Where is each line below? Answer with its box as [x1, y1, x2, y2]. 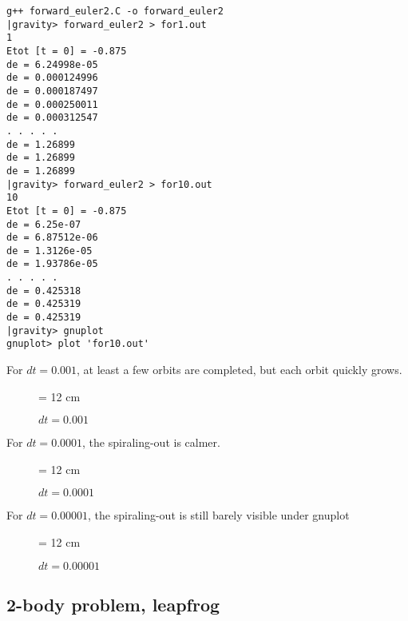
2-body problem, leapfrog [6, 592, 220, 617]
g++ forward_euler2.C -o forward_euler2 [6, 6, 224, 17]
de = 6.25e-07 [6, 218, 81, 230]
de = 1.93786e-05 [6, 258, 98, 270]
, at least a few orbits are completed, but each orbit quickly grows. [77, 361, 402, 378]
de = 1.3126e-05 [6, 245, 93, 257]
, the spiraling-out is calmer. [82, 434, 220, 451]
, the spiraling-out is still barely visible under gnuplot [88, 507, 350, 523]
